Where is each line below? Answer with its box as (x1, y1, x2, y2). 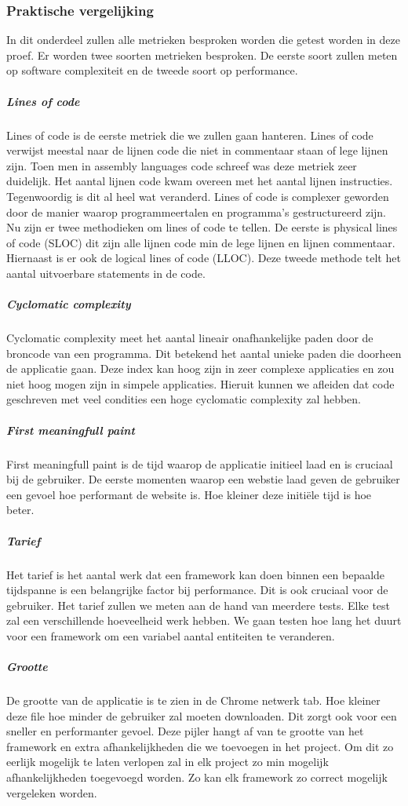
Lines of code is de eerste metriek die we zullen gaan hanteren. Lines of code (6, 126, 373, 143)
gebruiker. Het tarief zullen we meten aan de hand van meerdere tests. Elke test (6, 596, 391, 613)
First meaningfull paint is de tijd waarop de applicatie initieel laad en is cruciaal (6, 455, 393, 472)
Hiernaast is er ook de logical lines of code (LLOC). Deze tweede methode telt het (6, 250, 401, 266)
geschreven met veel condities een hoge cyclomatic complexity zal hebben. (6, 391, 362, 407)
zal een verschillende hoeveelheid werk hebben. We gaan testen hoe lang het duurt (6, 612, 402, 629)
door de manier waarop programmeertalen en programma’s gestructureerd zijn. (6, 203, 386, 220)
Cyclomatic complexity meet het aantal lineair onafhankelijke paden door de (6, 330, 373, 346)
